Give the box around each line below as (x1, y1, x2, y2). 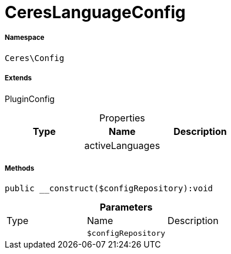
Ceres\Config (5, 53, 65, 63)
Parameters (99, 201, 153, 214)
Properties (99, 111, 145, 124)
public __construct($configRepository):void (5, 184, 213, 194)
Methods (5, 164, 35, 172)
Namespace (5, 33, 45, 42)
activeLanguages (84, 139, 160, 151)
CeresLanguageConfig (5, 2, 186, 22)
